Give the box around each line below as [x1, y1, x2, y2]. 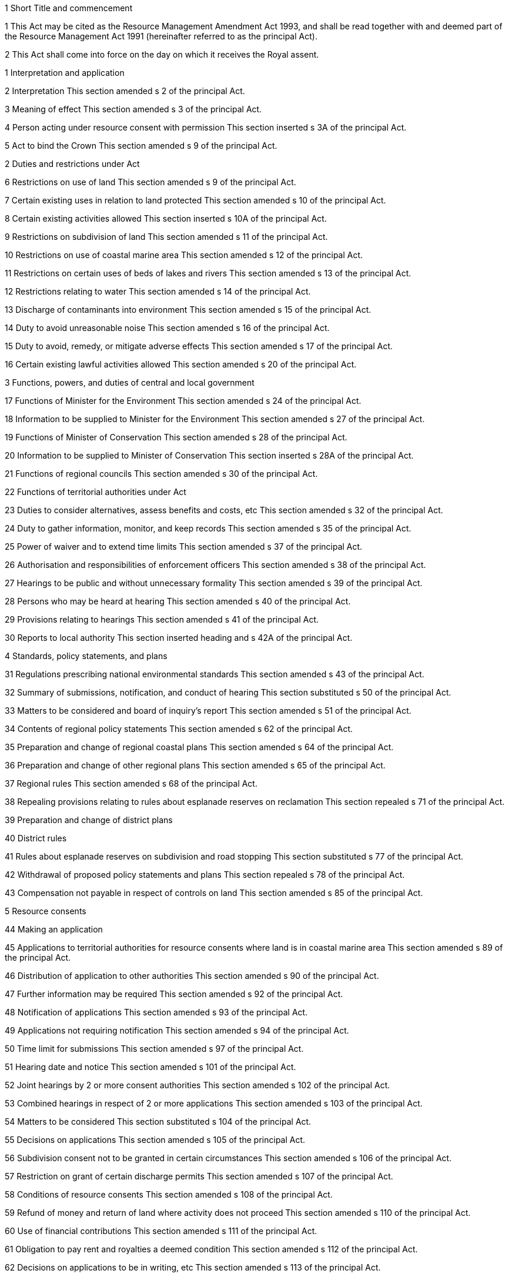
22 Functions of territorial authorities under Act [5, 487, 186, 497]
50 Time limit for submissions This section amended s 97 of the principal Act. [5, 1044, 304, 1054]
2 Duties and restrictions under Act [5, 159, 140, 169]
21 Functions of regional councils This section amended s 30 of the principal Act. [5, 469, 318, 479]
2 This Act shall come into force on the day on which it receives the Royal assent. [5, 49, 319, 59]
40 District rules [5, 833, 67, 843]
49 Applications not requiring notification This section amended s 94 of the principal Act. [5, 1025, 349, 1035]
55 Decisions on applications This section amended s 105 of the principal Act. [5, 1135, 306, 1145]
